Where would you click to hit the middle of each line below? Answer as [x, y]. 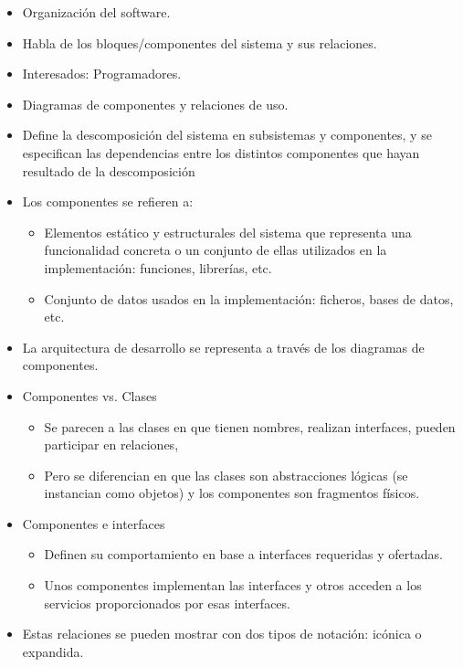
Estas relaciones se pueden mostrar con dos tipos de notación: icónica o [222, 634]
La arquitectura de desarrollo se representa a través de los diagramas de [223, 347]
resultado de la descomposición [109, 170]
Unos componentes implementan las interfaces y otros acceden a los [233, 585]
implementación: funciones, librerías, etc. [158, 267]
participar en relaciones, [111, 445]
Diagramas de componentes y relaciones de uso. [155, 104]
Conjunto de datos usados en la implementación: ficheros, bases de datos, [249, 298]
